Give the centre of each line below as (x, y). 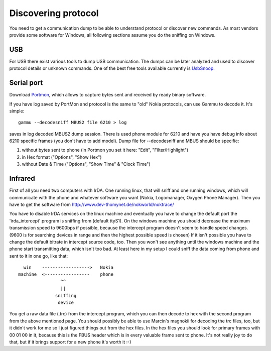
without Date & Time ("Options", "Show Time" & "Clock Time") (86, 164)
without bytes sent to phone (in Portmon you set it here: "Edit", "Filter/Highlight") (105, 150)
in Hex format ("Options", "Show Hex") (62, 157)
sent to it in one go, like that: (38, 256)
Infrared (22, 179)
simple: (17, 111)
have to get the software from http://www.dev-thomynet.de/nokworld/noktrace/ (92, 204)
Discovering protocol (54, 13)
